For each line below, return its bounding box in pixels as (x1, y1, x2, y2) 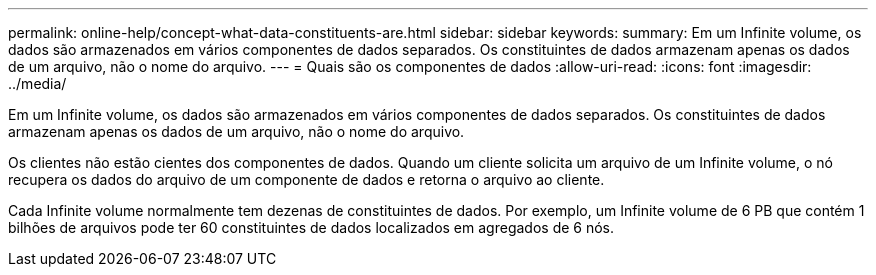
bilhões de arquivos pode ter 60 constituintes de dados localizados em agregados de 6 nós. (8, 219, 615, 236)
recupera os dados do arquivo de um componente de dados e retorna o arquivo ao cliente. (8, 171, 605, 188)
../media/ (8, 75, 67, 92)
